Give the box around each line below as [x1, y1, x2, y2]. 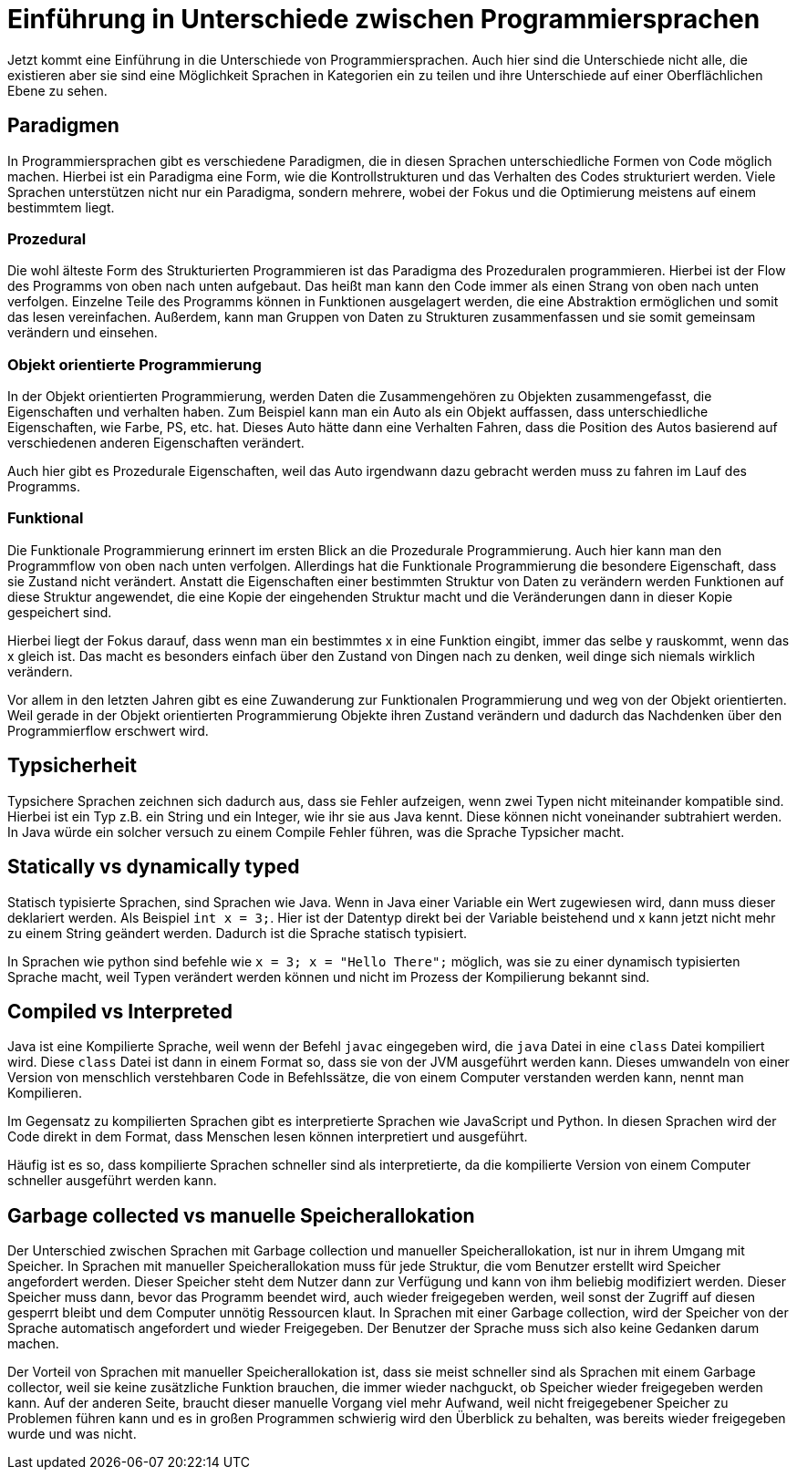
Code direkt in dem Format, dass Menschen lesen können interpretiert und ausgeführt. [7, 1129, 528, 1145]
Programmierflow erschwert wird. [7, 722, 209, 738]
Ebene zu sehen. [7, 82, 108, 98]
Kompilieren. [7, 1085, 82, 1101]
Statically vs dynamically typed [7, 855, 300, 879]
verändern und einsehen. [7, 325, 158, 341]
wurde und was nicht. [7, 1426, 137, 1442]
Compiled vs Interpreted [7, 999, 233, 1023]
